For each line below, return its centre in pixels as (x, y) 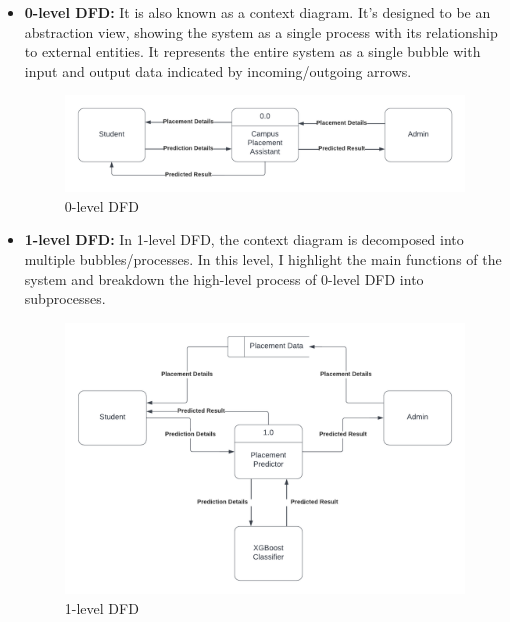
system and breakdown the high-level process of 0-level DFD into (224, 278)
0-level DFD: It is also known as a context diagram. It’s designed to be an (257, 12)
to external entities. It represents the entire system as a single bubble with (252, 51)
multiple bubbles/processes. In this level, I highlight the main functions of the (263, 259)
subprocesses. (65, 298)
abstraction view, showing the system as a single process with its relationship (261, 31)
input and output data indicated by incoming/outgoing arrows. (218, 70)
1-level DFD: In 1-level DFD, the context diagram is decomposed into (244, 239)
